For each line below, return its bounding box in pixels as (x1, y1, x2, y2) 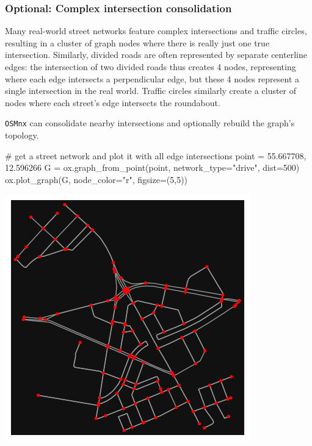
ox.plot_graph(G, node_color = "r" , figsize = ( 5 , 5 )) (5, 173, 188, 185)
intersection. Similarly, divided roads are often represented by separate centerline (5, 48, 307, 61)
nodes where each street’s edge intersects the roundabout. (5, 96, 220, 109)
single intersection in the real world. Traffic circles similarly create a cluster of (5, 84, 297, 97)
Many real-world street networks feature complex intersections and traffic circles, (5, 24, 307, 37)
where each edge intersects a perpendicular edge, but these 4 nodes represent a (5, 72, 300, 85)
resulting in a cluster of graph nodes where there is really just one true (5, 36, 270, 49)
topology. (5, 129, 39, 142)
